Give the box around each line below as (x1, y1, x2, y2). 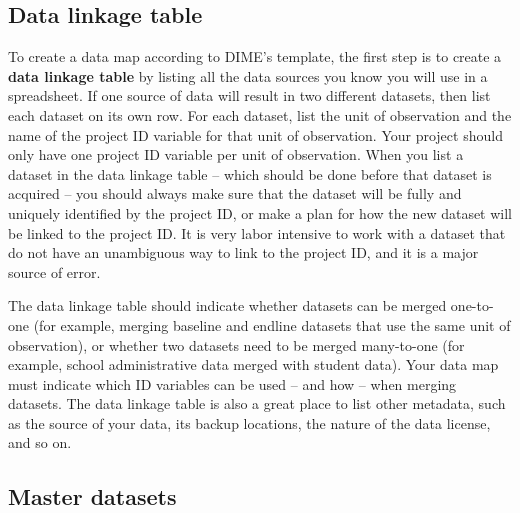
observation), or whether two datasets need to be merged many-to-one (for (8, 334, 465, 355)
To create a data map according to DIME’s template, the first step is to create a (8, 46, 502, 67)
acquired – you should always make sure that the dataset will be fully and (8, 183, 462, 204)
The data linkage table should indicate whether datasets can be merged (8, 295, 447, 316)
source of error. (8, 261, 101, 282)
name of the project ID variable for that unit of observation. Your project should (8, 124, 503, 145)
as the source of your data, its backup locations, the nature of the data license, (8, 412, 491, 433)
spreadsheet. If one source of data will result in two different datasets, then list (8, 85, 491, 106)
